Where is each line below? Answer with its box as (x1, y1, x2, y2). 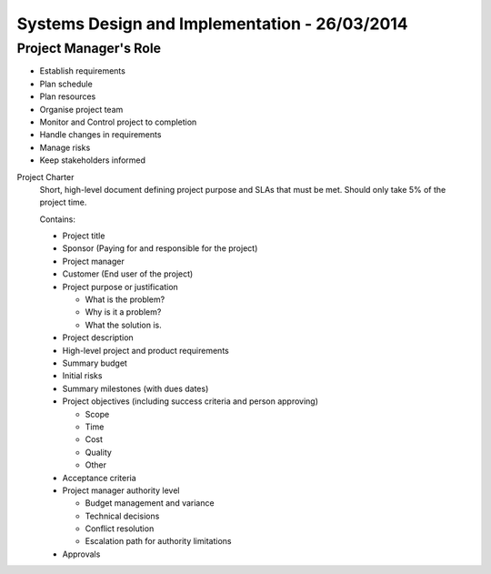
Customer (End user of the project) (62, 268, 194, 279)
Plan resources (39, 91, 96, 102)
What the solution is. (85, 319, 163, 330)
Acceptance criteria (62, 472, 136, 483)
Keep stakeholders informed (39, 155, 145, 166)
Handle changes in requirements (39, 129, 162, 140)
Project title (62, 230, 105, 241)
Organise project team (39, 104, 124, 115)
